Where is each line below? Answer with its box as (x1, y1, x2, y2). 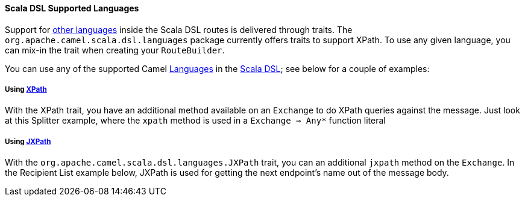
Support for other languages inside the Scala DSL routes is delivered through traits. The (5, 24, 353, 35)
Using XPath (5, 85, 47, 94)
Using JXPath (5, 137, 51, 146)
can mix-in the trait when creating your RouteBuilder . (5, 44, 225, 55)
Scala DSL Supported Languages (5, 3, 139, 13)
